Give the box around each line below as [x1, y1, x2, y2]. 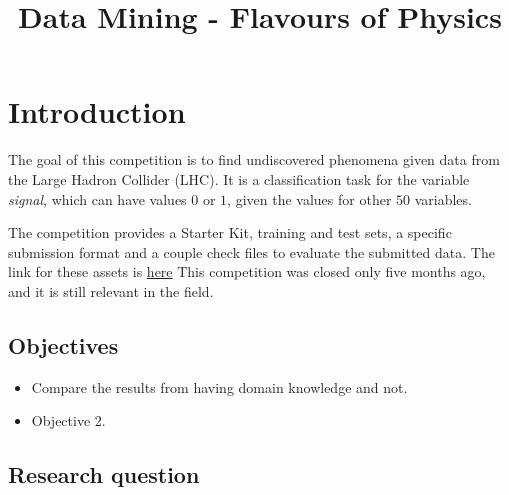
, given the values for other [227, 188, 392, 209]
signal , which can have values [8, 188, 187, 209]
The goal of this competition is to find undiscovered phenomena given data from [8, 149, 500, 170]
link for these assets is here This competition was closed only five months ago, [8, 261, 486, 282]
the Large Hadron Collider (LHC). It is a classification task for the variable [8, 168, 470, 189]
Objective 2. [31, 410, 106, 431]
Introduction [8, 91, 186, 132]
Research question [8, 459, 200, 490]
